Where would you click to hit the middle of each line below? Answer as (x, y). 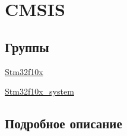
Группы (27, 46)
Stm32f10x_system (39, 91)
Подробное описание (63, 123)
